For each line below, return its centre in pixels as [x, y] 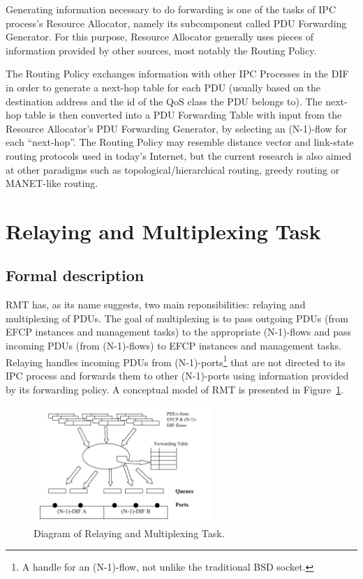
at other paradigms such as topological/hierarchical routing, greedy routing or [173, 169]
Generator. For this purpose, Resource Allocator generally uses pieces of [160, 37]
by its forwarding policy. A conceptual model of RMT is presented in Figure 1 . [175, 389]
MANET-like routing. [52, 183]
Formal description [75, 275]
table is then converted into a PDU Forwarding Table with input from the [183, 115]
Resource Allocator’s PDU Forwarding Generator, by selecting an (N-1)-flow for [177, 128]
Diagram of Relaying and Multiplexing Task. [129, 533]
